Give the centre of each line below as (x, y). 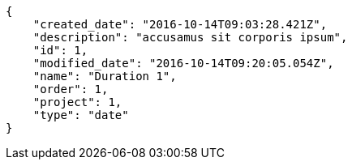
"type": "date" (81, 115)
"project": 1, (77, 102)
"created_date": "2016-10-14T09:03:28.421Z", (180, 24)
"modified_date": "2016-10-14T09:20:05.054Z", (183, 63)
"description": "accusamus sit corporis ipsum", (190, 37)
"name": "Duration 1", (105, 76)
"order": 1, (71, 89)
